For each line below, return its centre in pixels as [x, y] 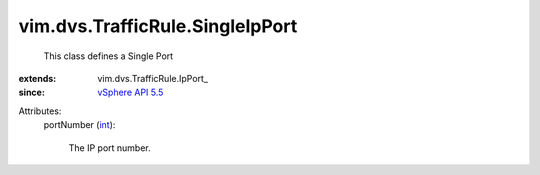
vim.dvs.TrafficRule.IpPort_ [153, 78]
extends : [37, 78]
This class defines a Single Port [108, 56]
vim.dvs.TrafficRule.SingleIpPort [158, 26]
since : [31, 92]
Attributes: [40, 111]
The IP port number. [110, 147]
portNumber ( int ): [79, 125]
